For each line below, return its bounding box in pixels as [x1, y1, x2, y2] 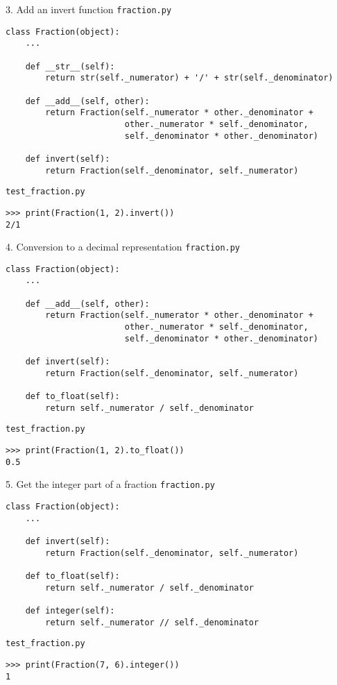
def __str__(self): [25, 61, 115, 71]
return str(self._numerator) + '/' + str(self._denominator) [45, 73, 334, 83]
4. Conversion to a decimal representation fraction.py [6, 239, 241, 254]
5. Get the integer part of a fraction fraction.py [6, 477, 215, 491]
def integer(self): [25, 605, 115, 616]
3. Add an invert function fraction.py [6, 2, 172, 16]
